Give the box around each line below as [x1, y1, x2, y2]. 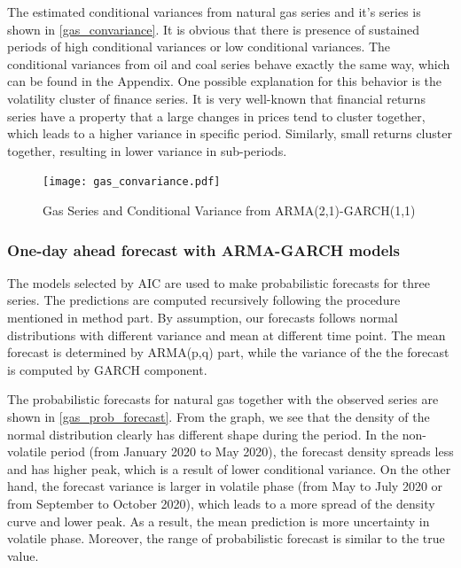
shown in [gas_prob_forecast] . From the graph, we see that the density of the [7, 407, 430, 425]
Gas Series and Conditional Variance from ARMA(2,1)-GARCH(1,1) [43, 201, 416, 219]
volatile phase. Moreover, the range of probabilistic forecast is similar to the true [7, 529, 445, 548]
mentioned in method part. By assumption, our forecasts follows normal [7, 308, 398, 326]
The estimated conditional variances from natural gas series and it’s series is [7, 3, 421, 20]
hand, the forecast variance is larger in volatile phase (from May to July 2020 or [7, 477, 443, 495]
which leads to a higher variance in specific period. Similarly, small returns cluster [7, 124, 452, 143]
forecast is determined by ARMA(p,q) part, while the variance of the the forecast [7, 343, 449, 362]
